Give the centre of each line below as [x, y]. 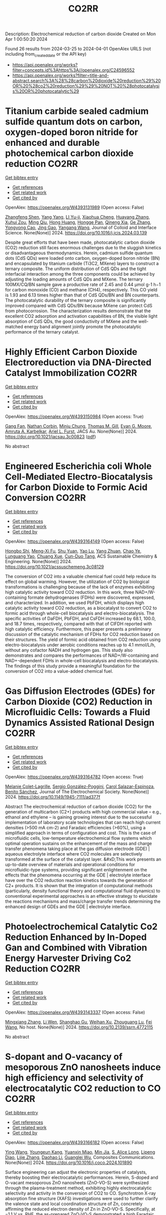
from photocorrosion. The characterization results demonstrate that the [78, 311]
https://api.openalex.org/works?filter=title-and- [60, 75]
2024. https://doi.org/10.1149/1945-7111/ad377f [53, 797]
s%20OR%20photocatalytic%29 [46, 91]
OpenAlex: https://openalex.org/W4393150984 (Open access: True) [74, 416]
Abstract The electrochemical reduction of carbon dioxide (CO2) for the [78, 807]
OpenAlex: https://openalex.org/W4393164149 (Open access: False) [75, 541]
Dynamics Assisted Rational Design [80, 723]
